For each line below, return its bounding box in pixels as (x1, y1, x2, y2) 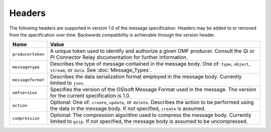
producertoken (12, 51, 45, 57)
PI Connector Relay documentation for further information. (50, 54, 188, 61)
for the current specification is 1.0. (50, 92, 131, 99)
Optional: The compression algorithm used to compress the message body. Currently (50, 111, 252, 118)
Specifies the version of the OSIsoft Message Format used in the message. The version (50, 86, 256, 93)
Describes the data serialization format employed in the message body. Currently (50, 73, 242, 80)
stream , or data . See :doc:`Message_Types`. (50, 66, 152, 73)
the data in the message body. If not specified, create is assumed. (50, 105, 206, 112)
